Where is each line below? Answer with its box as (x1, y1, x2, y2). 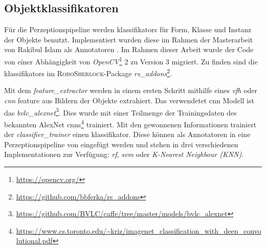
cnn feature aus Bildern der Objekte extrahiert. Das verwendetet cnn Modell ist (4, 95, 254, 106)
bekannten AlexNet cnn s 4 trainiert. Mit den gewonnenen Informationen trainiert (4, 117, 257, 129)
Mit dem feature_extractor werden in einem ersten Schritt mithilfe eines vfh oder (4, 85, 258, 96)
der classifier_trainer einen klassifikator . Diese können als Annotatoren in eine (4, 129, 251, 140)
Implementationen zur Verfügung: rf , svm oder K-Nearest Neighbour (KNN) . (4, 149, 244, 160)
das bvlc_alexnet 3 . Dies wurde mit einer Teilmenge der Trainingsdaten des (4, 105, 237, 118)
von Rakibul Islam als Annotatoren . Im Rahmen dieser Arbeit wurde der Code (4, 44, 254, 55)
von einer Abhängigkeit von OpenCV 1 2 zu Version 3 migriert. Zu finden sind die (4, 54, 258, 66)
